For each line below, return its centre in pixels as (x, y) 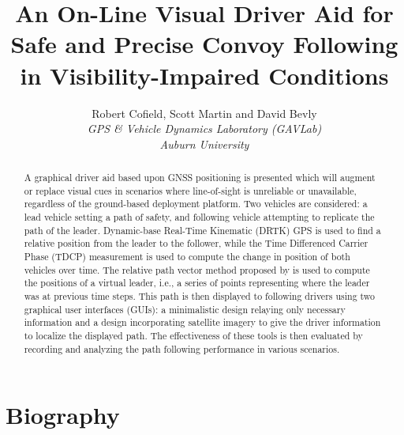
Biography (63, 415)
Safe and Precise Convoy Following (204, 44)
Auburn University (204, 144)
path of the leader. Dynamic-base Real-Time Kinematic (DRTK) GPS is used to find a (202, 230)
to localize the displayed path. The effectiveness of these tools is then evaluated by (193, 335)
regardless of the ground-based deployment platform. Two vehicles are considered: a (196, 204)
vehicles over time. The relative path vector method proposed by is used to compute (197, 269)
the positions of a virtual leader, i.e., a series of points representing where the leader (197, 283)
